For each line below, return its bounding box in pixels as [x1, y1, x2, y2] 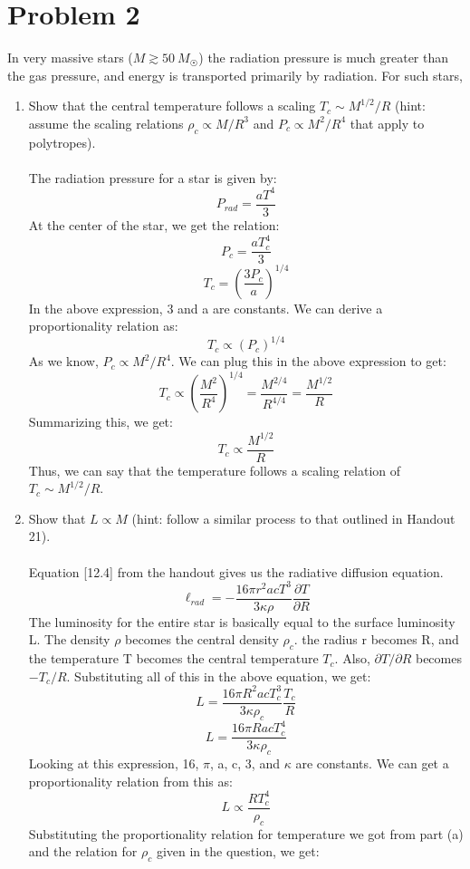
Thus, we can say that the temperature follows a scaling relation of [28, 460, 401, 479]
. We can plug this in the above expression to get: [170, 352, 446, 371]
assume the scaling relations [28, 113, 184, 132]
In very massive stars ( [7, 48, 133, 67]
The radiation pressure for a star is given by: [28, 168, 277, 187]
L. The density [28, 630, 110, 649]
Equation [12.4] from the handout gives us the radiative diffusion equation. [28, 562, 444, 581]
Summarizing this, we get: [28, 412, 173, 431]
